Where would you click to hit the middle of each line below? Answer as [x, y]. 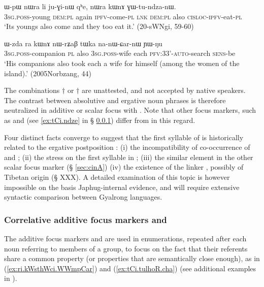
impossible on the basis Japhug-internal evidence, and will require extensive [122, 187]
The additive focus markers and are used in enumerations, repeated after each [125, 238]
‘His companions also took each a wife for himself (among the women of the [122, 63]
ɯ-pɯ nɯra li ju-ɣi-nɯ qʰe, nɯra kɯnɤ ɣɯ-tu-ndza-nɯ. [90, 6]
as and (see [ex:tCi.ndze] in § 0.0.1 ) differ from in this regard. [100, 120]
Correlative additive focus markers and [86, 219]
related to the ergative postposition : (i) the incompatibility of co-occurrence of [127, 147]
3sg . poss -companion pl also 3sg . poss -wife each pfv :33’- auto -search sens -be [120, 53]
